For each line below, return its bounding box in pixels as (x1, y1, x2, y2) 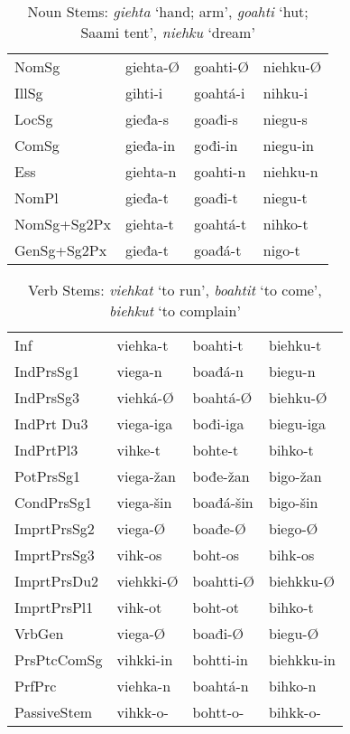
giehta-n (124, 161, 177, 182)
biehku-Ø (268, 387, 327, 408)
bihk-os (268, 544, 315, 565)
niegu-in (262, 135, 314, 155)
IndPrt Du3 (14, 413, 88, 434)
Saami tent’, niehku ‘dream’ (80, 22, 255, 42)
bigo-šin (268, 492, 318, 513)
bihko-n (268, 675, 317, 696)
